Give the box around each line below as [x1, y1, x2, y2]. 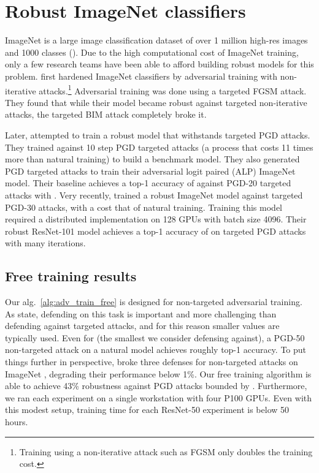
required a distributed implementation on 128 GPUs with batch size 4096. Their [5, 213, 307, 225]
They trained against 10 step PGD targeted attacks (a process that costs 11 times [5, 140, 313, 153]
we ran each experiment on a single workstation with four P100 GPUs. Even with [5, 391, 312, 404]
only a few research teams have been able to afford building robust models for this [5, 58, 314, 70]
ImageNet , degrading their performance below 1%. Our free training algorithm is [5, 367, 312, 380]
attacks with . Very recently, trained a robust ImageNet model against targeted [5, 188, 303, 201]
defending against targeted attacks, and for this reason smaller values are [5, 319, 280, 332]
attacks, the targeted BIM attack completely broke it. [5, 108, 207, 121]
